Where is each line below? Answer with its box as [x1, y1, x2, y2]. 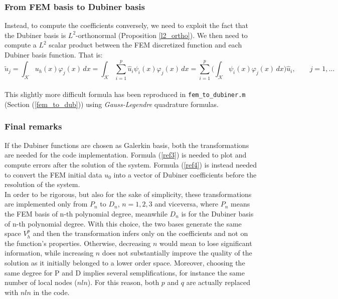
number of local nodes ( [5, 277, 77, 287]
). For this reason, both [87, 277, 159, 287]
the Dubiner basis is [5, 29, 66, 40]
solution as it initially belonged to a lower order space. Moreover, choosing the [5, 257, 245, 267]
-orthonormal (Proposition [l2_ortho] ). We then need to [76, 29, 248, 40]
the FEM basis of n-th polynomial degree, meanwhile [5, 208, 167, 218]
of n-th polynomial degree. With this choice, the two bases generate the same [5, 218, 242, 228]
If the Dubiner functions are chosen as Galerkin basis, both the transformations [5, 139, 249, 150]
